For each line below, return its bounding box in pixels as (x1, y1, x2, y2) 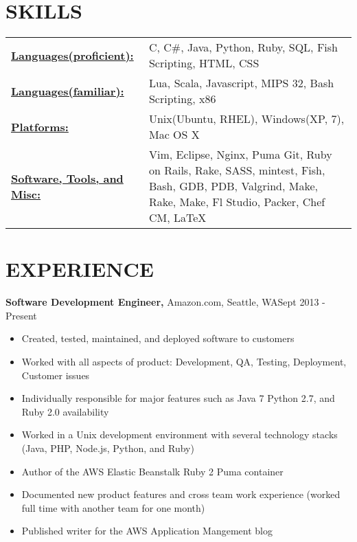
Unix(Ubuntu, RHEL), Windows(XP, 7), (148, 111, 345, 127)
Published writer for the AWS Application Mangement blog (21, 523, 273, 538)
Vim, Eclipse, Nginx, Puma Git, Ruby (148, 146, 332, 163)
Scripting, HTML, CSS (148, 55, 260, 71)
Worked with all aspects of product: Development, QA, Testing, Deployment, (21, 354, 347, 369)
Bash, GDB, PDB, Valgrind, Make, (148, 178, 319, 194)
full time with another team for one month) (21, 500, 205, 515)
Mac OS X (148, 126, 200, 143)
